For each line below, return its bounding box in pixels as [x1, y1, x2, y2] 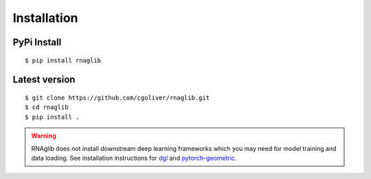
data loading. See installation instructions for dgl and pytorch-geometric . [31, 154, 237, 162]
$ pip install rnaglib [25, 56, 102, 64]
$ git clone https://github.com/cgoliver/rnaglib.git [25, 93, 210, 102]
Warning [31, 132, 56, 140]
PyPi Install [12, 36, 62, 48]
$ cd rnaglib [25, 104, 69, 111]
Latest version [12, 74, 76, 86]
